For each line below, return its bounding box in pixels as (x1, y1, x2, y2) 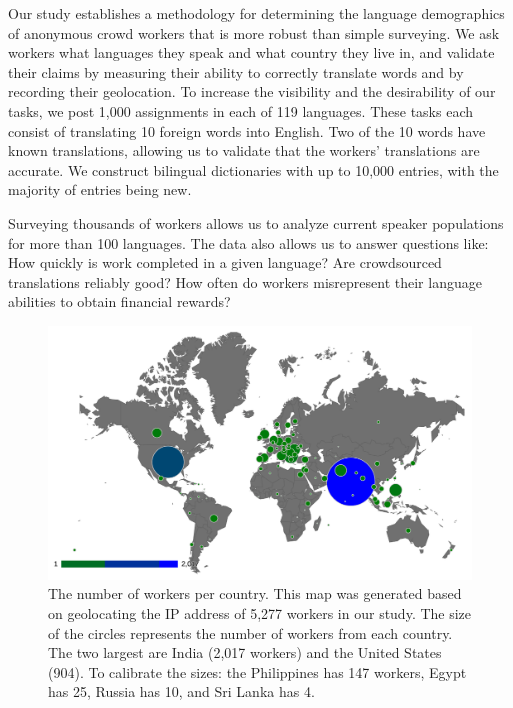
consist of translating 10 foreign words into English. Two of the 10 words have (8, 120, 486, 141)
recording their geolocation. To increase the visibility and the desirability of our (8, 81, 496, 102)
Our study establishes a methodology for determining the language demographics (8, 3, 505, 23)
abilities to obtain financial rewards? (8, 291, 231, 312)
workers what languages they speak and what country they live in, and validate (8, 42, 495, 63)
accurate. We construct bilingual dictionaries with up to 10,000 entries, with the (8, 159, 499, 180)
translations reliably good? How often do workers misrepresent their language (8, 271, 482, 292)
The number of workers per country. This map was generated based (48, 583, 462, 604)
